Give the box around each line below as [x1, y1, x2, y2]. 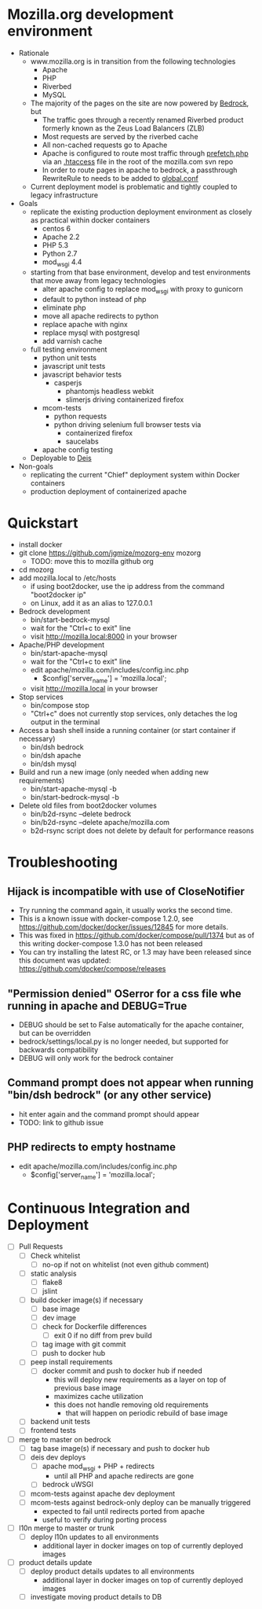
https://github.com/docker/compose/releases [18, 964, 166, 974]
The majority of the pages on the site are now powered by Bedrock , [30, 98, 249, 108]
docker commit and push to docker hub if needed [42, 1366, 202, 1375]
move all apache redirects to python [42, 311, 158, 320]
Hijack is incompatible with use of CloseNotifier [7, 885, 245, 898]
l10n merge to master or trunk [18, 1523, 115, 1533]
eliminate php [42, 303, 87, 312]
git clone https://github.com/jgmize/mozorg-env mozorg [18, 548, 202, 558]
